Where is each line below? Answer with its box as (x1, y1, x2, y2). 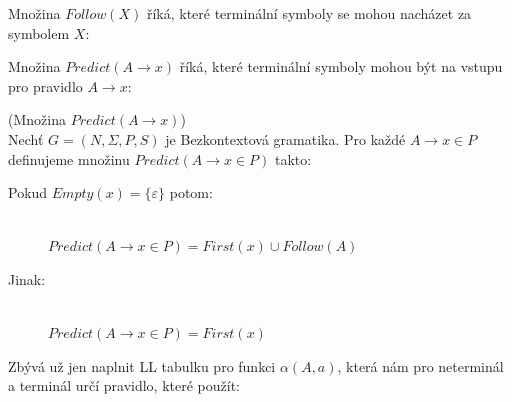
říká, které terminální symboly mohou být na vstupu (179, 56, 503, 77)
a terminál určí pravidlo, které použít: (8, 375, 240, 396)
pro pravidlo (8, 75, 83, 96)
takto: (274, 148, 312, 169)
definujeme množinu (8, 148, 130, 169)
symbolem (8, 22, 70, 43)
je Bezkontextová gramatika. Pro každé (165, 128, 406, 149)
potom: (169, 182, 213, 203)
